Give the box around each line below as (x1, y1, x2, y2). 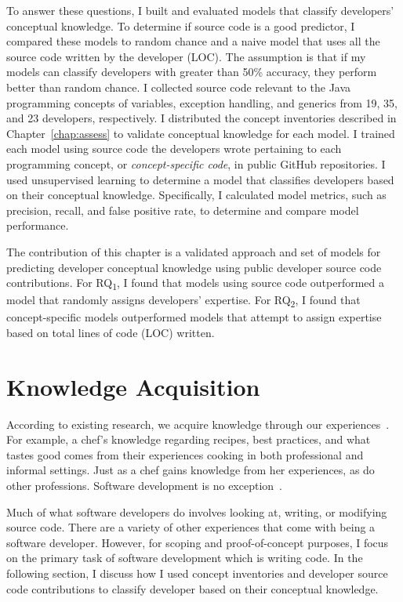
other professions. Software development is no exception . (6, 477, 282, 494)
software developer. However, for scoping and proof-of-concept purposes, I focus (6, 534, 389, 550)
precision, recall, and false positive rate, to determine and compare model (6, 201, 359, 218)
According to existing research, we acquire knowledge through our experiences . (6, 415, 390, 432)
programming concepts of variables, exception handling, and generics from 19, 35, (6, 94, 398, 111)
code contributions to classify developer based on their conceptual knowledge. (6, 580, 379, 597)
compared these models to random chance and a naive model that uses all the (6, 33, 380, 49)
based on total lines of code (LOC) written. (6, 324, 215, 340)
